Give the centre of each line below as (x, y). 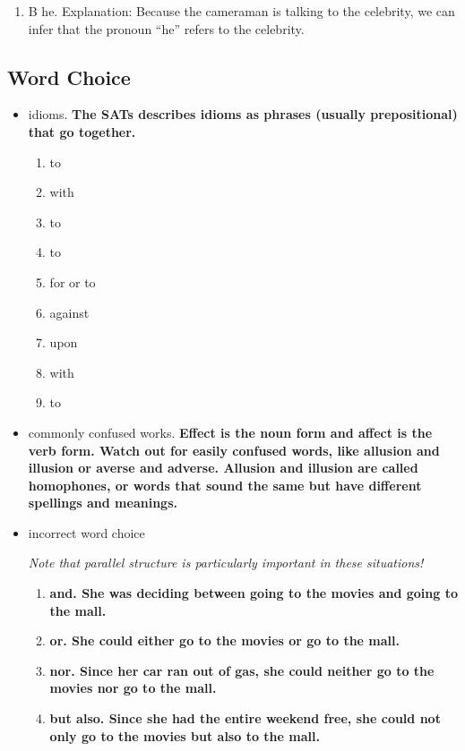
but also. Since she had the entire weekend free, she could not (245, 718)
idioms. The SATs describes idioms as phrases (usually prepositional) (243, 114)
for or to (73, 282)
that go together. (82, 131)
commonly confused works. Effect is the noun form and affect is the (230, 432)
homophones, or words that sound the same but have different (225, 485)
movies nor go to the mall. (133, 688)
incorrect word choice (86, 532)
